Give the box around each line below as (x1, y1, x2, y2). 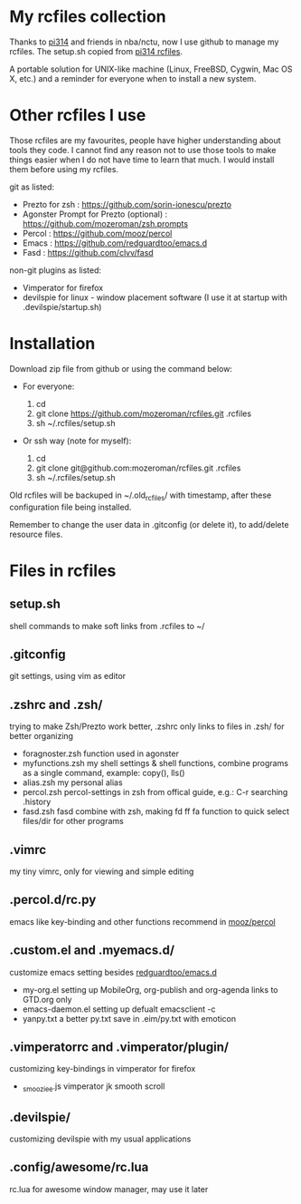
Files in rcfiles (9, 560, 117, 581)
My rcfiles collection (9, 6, 167, 27)
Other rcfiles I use (9, 105, 146, 126)
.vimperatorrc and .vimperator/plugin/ (9, 1040, 229, 1055)
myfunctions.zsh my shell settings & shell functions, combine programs (22, 758, 289, 769)
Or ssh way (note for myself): (22, 435, 132, 446)
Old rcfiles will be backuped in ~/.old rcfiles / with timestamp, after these (9, 490, 272, 502)
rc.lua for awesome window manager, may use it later (9, 1183, 209, 1194)
